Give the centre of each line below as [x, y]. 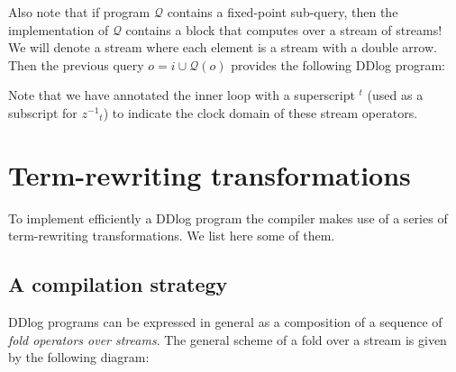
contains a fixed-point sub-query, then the [283, 12]
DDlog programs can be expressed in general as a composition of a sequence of [225, 322]
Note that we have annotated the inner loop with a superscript [182, 95]
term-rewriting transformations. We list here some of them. [172, 236]
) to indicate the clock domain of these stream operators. [260, 112]
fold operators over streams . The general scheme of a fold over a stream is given [228, 339]
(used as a [395, 95]
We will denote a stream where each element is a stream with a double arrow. [223, 47]
